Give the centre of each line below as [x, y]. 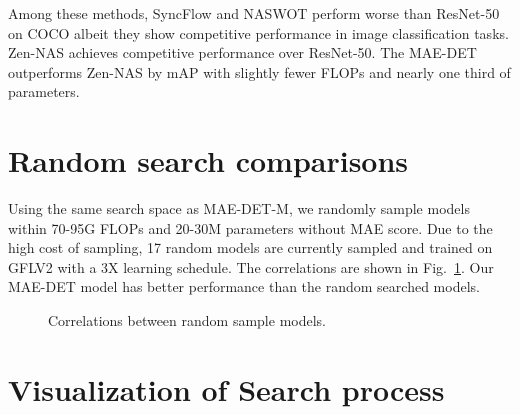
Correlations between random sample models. [187, 320]
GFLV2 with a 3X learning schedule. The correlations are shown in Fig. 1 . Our [251, 266]
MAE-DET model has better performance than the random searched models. [244, 286]
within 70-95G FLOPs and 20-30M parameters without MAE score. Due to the [250, 227]
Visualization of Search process [226, 388]
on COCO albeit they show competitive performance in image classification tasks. [258, 32]
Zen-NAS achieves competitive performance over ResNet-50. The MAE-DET [242, 52]
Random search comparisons [208, 160]
